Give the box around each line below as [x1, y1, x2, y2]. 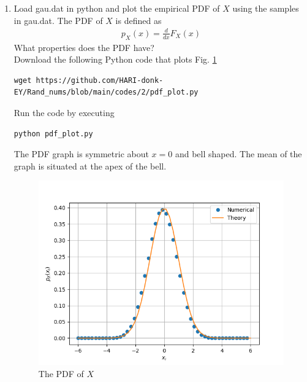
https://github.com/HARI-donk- [36, 76, 164, 85]
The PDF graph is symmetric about [13, 147, 149, 160]
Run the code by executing [13, 106, 115, 119]
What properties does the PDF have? [13, 41, 154, 53]
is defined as [115, 14, 162, 26]
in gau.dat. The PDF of [13, 14, 103, 26]
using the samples [232, 2, 299, 14]
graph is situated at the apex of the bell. [13, 159, 167, 172]
